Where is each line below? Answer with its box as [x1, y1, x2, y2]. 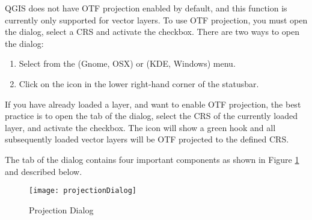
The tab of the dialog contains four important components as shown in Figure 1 [5, 153, 299, 165]
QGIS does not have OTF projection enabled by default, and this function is [5, 2, 287, 14]
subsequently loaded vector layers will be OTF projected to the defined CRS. [5, 133, 289, 145]
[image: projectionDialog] [29, 186, 136, 195]
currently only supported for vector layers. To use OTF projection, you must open [5, 13, 308, 26]
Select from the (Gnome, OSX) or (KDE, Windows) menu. [19, 57, 236, 70]
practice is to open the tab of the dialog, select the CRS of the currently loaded [5, 109, 298, 122]
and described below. [5, 165, 82, 177]
